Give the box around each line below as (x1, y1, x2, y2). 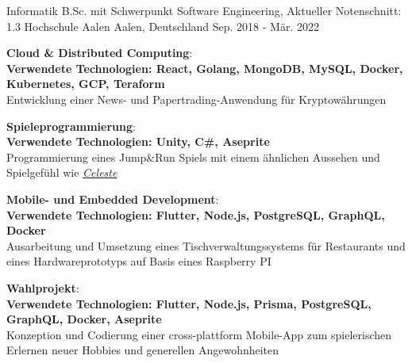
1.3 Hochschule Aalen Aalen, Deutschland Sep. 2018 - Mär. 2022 (6, 17, 319, 34)
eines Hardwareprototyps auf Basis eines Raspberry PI (6, 253, 271, 269)
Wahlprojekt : (6, 279, 79, 296)
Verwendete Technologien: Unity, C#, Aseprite (6, 133, 270, 150)
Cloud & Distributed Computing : (6, 44, 193, 61)
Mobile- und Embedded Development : (6, 190, 219, 207)
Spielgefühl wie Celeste (6, 164, 117, 181)
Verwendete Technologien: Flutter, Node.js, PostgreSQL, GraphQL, (6, 206, 385, 223)
